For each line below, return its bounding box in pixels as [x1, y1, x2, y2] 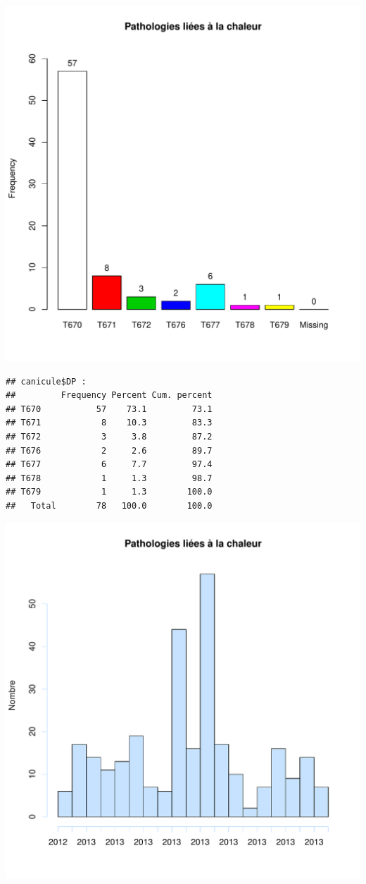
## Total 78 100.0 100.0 [6, 500, 213, 511]
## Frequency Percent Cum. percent [6, 390, 213, 401]
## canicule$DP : [6, 376, 87, 387]
